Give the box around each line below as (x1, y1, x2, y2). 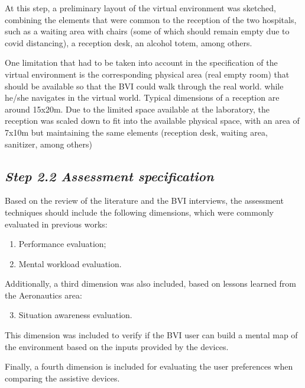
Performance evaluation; (18, 238, 106, 250)
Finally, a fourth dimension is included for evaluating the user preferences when (5, 360, 293, 373)
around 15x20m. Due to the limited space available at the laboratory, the (5, 102, 270, 115)
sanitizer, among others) (5, 137, 93, 150)
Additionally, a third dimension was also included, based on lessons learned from (5, 277, 297, 290)
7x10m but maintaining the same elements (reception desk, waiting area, (5, 126, 268, 138)
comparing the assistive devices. (5, 371, 120, 384)
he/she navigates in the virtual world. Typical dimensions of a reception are (5, 91, 280, 104)
